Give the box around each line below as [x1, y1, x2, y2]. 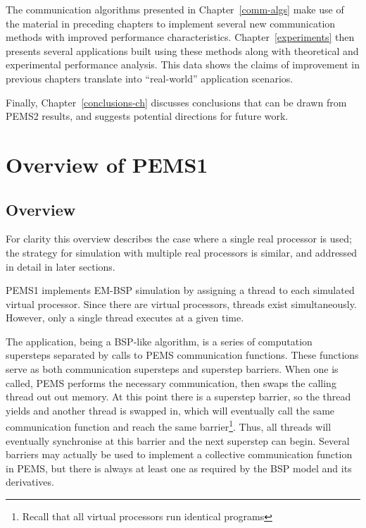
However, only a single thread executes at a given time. [6, 310, 244, 325]
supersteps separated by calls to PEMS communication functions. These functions [6, 348, 359, 362]
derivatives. [6, 474, 54, 489]
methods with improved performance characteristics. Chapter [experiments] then [6, 30, 355, 44]
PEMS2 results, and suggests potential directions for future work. [6, 109, 289, 123]
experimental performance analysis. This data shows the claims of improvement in [6, 57, 360, 72]
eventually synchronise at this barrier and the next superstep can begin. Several [6, 433, 350, 448]
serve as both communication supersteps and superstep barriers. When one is [6, 362, 339, 376]
